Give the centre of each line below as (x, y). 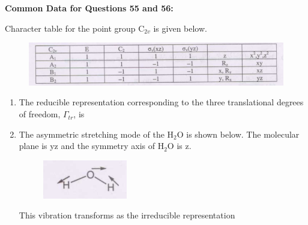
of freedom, (40, 114)
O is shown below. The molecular (238, 134)
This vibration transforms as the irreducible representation (127, 215)
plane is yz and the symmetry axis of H (92, 146)
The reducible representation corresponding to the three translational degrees (161, 102)
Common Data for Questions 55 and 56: (89, 8)
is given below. (180, 28)
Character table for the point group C (75, 28)
